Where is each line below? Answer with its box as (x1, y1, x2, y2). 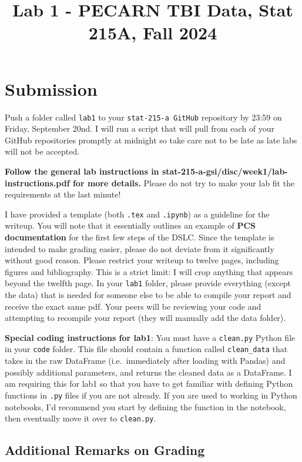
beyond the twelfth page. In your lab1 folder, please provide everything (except (5, 277, 291, 289)
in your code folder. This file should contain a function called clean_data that (5, 343, 288, 355)
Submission (5, 76, 98, 101)
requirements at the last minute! (5, 188, 121, 200)
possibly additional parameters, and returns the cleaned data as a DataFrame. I (5, 366, 292, 378)
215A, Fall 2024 (88, 21, 217, 45)
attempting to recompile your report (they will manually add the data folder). (5, 312, 286, 324)
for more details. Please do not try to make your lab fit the (72, 176, 295, 189)
